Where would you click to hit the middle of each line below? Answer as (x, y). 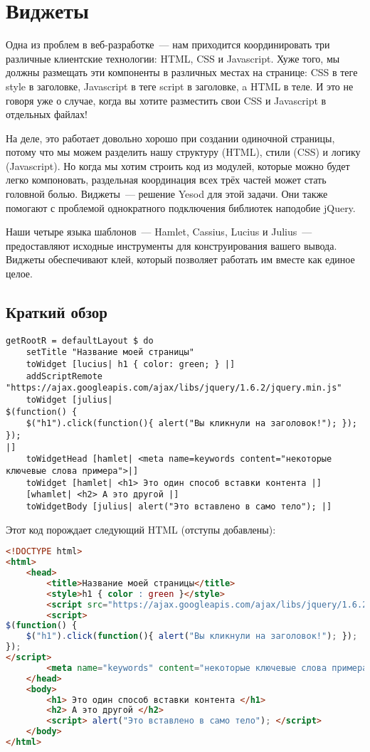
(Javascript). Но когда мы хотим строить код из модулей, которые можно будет (178, 165)
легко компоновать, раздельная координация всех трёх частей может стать (166, 180)
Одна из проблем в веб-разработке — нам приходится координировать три (168, 44)
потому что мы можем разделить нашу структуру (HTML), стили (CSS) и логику (183, 152)
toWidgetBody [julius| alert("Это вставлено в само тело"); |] (179, 507)
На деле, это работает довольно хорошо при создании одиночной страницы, (170, 138)
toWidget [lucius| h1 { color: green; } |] (131, 365)
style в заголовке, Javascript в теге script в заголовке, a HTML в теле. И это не (180, 86)
